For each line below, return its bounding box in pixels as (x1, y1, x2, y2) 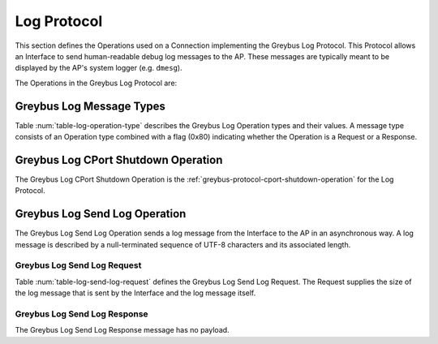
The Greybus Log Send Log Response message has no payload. (15, 325, 230, 335)
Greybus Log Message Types (15, 99, 166, 113)
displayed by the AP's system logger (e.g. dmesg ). (15, 63, 182, 73)
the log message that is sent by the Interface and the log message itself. (15, 288, 256, 298)
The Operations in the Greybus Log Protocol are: (15, 78, 178, 88)
